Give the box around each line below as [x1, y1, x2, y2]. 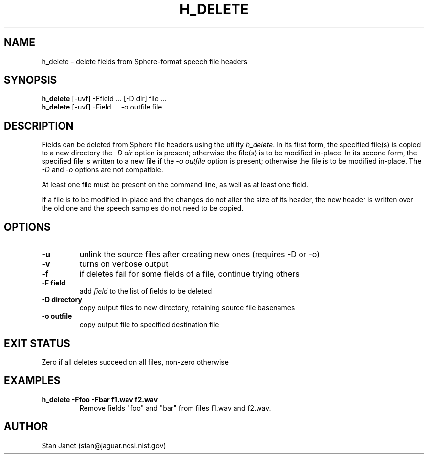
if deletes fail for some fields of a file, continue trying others [79, 269, 300, 279]
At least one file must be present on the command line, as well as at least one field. [42, 180, 308, 189]
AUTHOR [4, 420, 48, 433]
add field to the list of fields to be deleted [79, 287, 212, 296]
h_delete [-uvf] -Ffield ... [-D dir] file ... [42, 94, 167, 103]
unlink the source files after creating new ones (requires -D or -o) [79, 249, 320, 260]
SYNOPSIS [4, 74, 57, 87]
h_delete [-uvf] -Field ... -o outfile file [42, 103, 162, 111]
